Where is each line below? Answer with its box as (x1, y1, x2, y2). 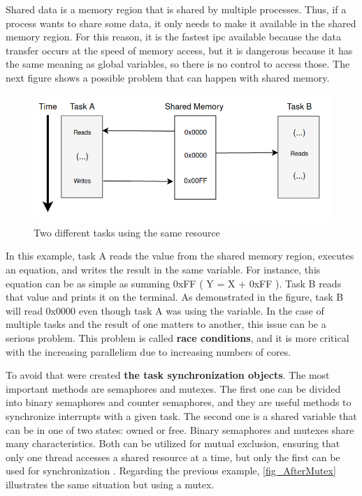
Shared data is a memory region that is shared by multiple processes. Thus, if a (6, 2, 347, 16)
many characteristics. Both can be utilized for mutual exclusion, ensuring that (6, 436, 340, 451)
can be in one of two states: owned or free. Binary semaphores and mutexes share (6, 422, 354, 437)
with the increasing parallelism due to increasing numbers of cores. (6, 344, 291, 359)
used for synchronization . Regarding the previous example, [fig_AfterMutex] (6, 463, 336, 478)
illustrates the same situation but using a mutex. (6, 476, 215, 491)
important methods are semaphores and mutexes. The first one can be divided (6, 381, 341, 396)
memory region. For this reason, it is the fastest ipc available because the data (6, 29, 341, 44)
